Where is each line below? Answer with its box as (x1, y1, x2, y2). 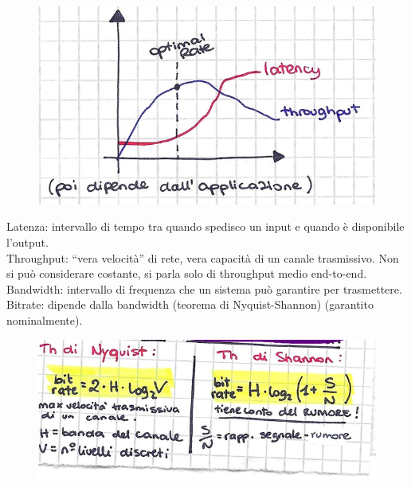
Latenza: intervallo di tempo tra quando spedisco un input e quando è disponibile (6, 218, 405, 235)
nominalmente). (6, 312, 83, 329)
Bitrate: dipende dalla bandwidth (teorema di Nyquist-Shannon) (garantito (6, 296, 374, 313)
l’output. (6, 234, 49, 251)
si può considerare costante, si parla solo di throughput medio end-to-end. (6, 265, 367, 282)
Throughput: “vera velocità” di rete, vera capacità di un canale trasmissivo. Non (6, 249, 399, 266)
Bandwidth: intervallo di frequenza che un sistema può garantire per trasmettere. (6, 280, 402, 297)
